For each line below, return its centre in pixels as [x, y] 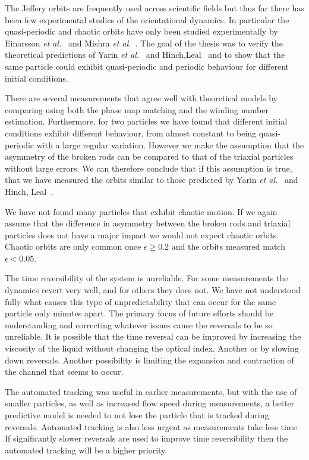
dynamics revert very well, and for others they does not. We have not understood [153, 290]
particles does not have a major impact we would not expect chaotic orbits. [142, 234]
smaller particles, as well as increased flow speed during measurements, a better [150, 403]
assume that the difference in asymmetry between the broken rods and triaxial [148, 223]
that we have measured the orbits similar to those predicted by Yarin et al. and [152, 180]
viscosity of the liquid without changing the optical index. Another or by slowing [152, 348]
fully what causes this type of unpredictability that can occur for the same [141, 301]
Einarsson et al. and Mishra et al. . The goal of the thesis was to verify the [144, 43]
